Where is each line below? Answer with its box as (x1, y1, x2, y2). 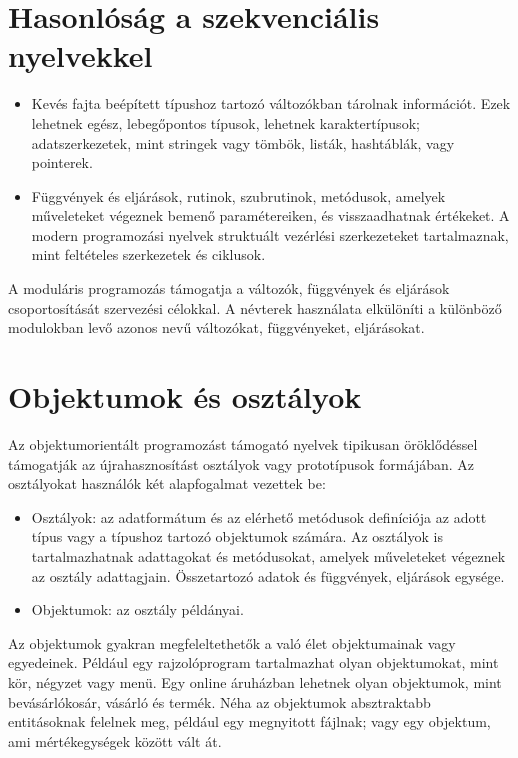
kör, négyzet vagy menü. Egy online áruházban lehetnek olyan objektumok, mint (8, 671, 502, 692)
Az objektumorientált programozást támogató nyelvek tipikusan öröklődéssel (8, 433, 478, 454)
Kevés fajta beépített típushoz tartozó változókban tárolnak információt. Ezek (31, 93, 511, 114)
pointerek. (31, 152, 93, 173)
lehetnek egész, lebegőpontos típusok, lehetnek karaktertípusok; (31, 112, 420, 133)
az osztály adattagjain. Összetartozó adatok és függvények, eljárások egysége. (31, 565, 505, 586)
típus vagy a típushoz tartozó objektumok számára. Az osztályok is (31, 526, 443, 547)
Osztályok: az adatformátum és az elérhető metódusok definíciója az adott (31, 506, 487, 527)
